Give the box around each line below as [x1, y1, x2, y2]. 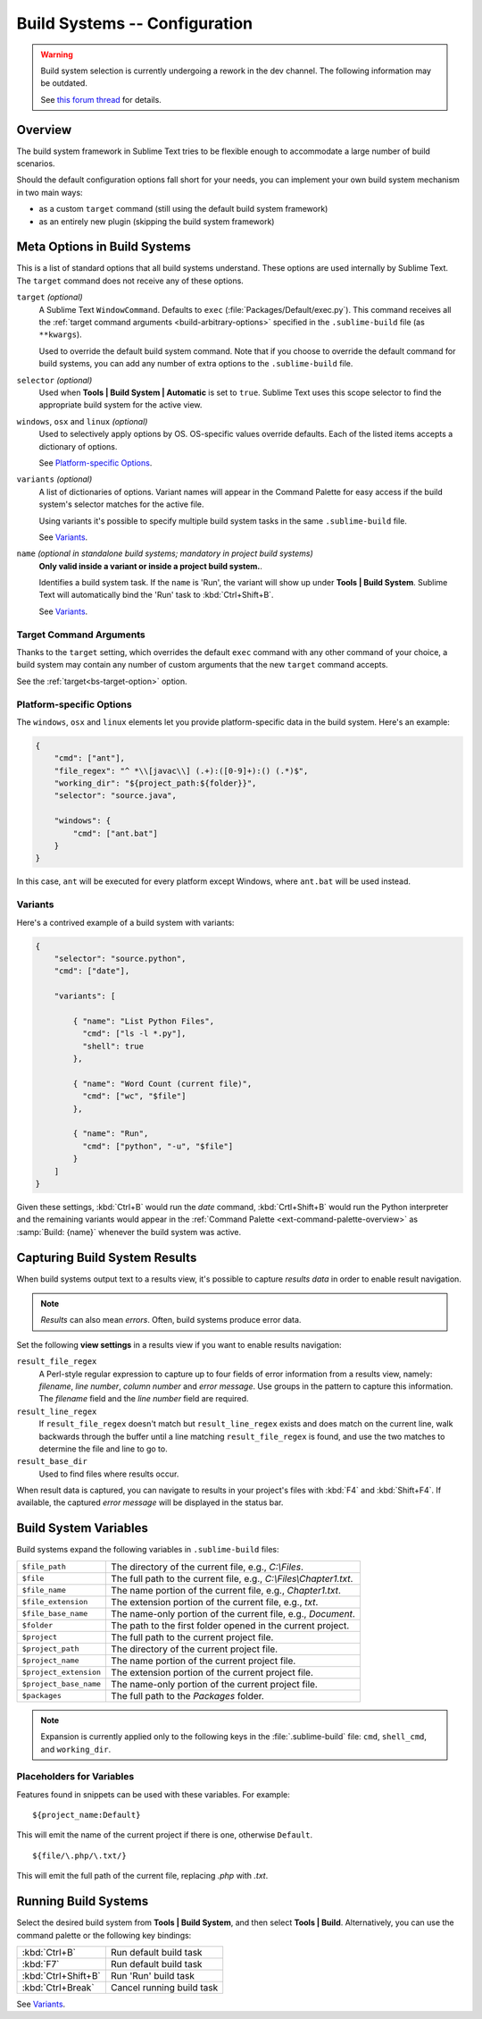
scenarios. [16, 158, 55, 169]
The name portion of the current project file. [111, 1654, 296, 1667]
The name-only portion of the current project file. [111, 1678, 319, 1690]
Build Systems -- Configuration [16, 13, 253, 33]
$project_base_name [21, 1679, 102, 1689]
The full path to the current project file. [111, 1631, 274, 1644]
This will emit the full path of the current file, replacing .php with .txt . [16, 1871, 269, 1881]
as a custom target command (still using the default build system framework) [38, 204, 328, 215]
